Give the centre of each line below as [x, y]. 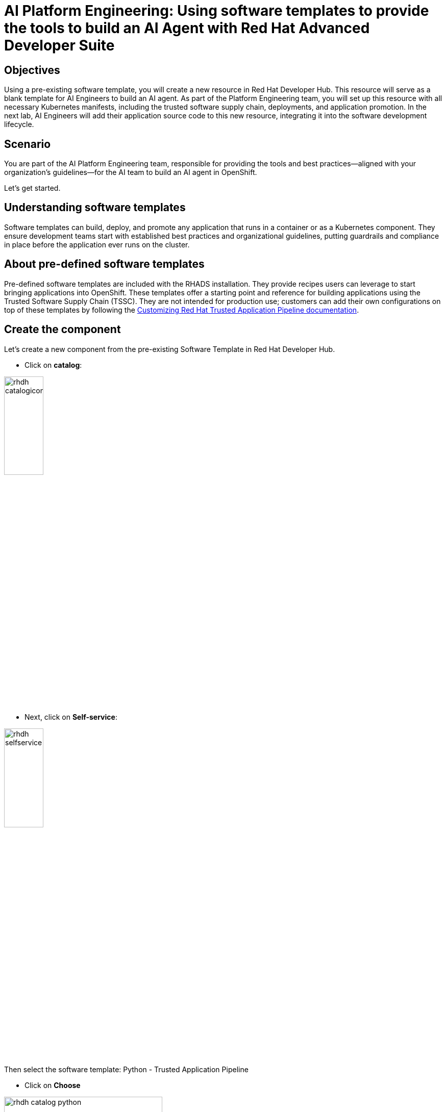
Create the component [63, 330]
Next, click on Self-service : [71, 717]
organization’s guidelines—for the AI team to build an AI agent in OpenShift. [131, 172]
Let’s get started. [32, 188]
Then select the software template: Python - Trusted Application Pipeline [126, 1069]
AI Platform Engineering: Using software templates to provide [217, 11]
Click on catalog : [53, 365]
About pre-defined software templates [104, 264]
